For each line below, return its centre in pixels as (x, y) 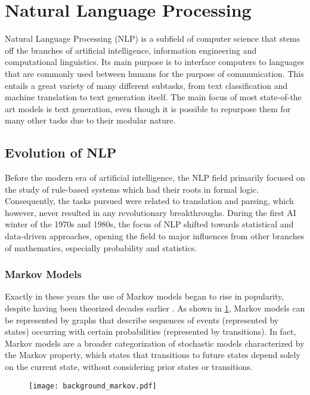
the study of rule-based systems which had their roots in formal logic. (132, 189)
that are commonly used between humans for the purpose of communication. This (154, 73)
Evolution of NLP (61, 152)
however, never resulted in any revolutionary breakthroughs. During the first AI (151, 212)
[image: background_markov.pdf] (93, 386)
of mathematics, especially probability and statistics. (101, 247)
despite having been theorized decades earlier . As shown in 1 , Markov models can (155, 308)
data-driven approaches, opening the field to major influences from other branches (155, 236)
